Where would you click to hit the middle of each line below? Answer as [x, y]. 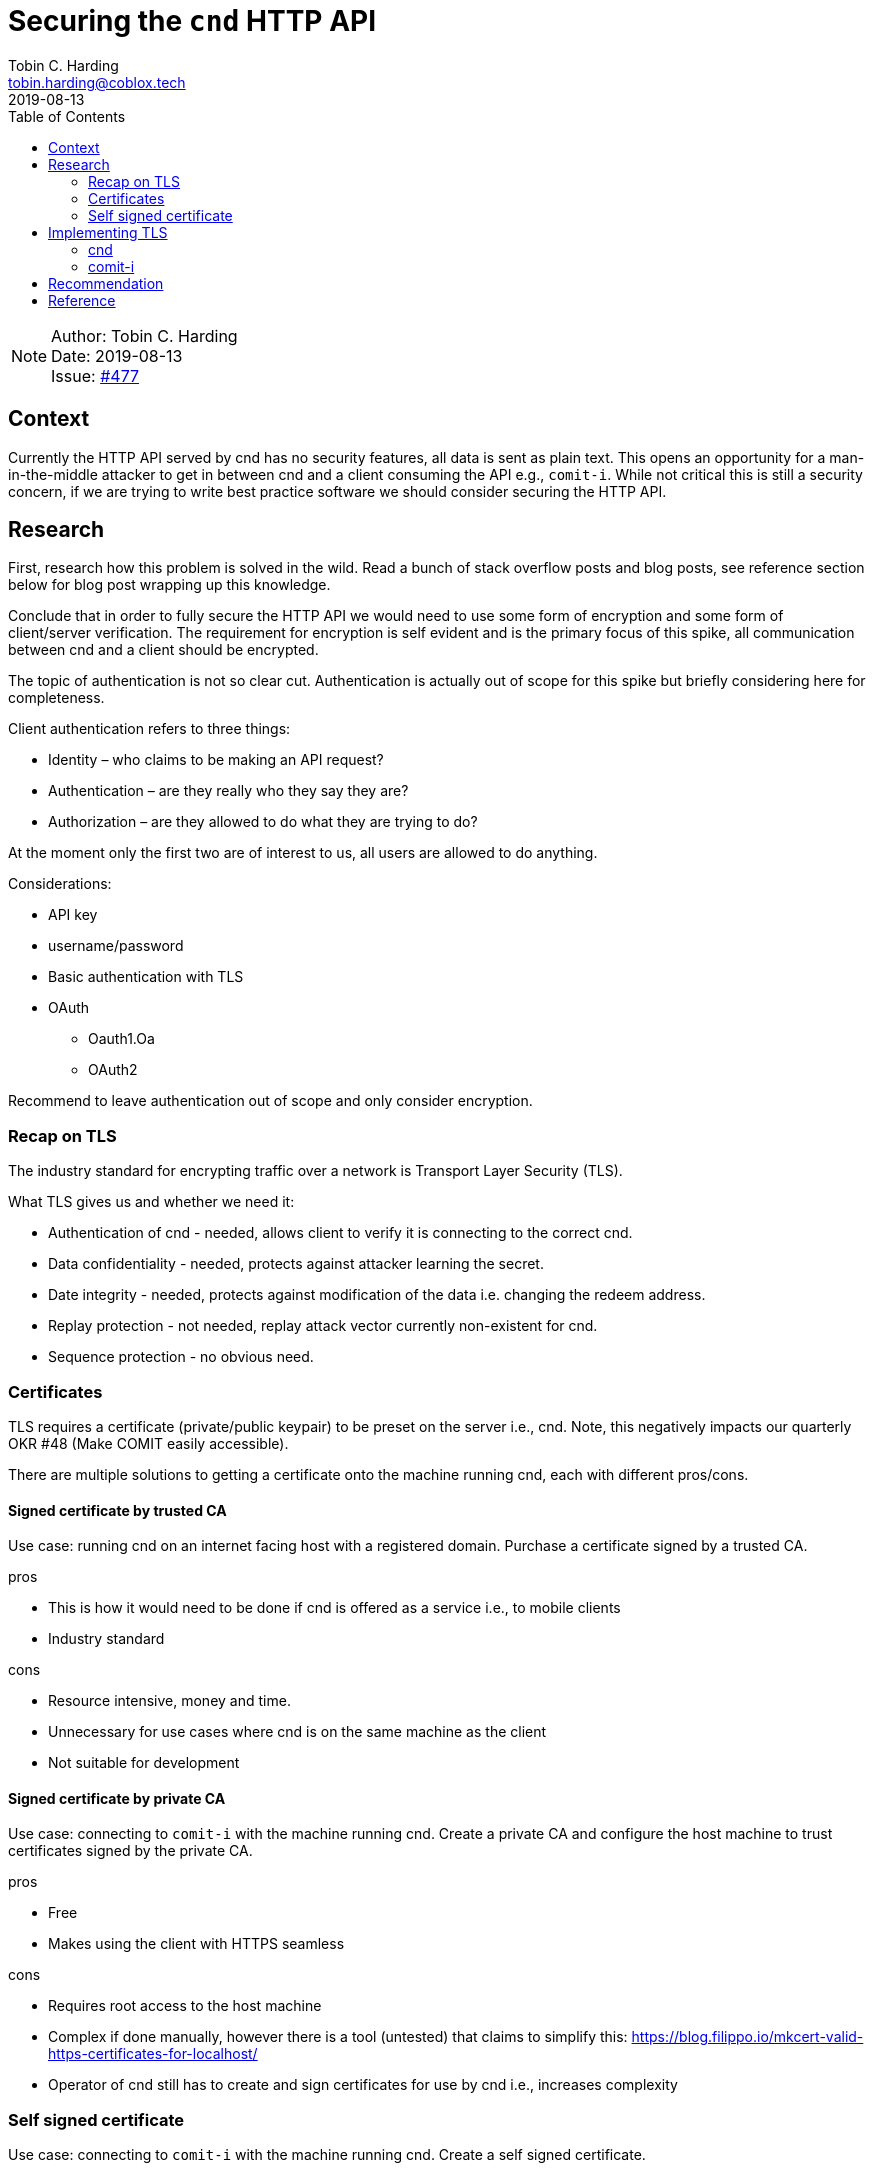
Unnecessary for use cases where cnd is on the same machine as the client [297, 1732]
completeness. [56, 698]
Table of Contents [67, 116]
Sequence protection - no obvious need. [181, 1357]
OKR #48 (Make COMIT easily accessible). [148, 1443]
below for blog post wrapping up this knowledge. [169, 585]
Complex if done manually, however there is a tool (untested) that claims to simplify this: [338, 2037]
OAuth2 [113, 1070]
